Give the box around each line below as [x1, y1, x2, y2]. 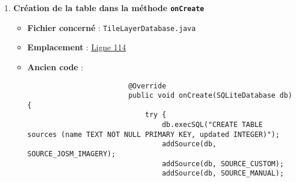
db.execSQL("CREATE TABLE [162, 121, 263, 129]
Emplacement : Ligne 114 [27, 41, 126, 53]
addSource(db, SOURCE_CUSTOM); [162, 159, 284, 168]
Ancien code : [27, 60, 83, 73]
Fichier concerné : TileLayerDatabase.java [27, 21, 196, 33]
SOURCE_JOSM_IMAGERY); [27, 150, 116, 159]
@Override [128, 81, 166, 90]
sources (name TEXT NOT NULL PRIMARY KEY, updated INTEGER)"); [27, 130, 280, 139]
